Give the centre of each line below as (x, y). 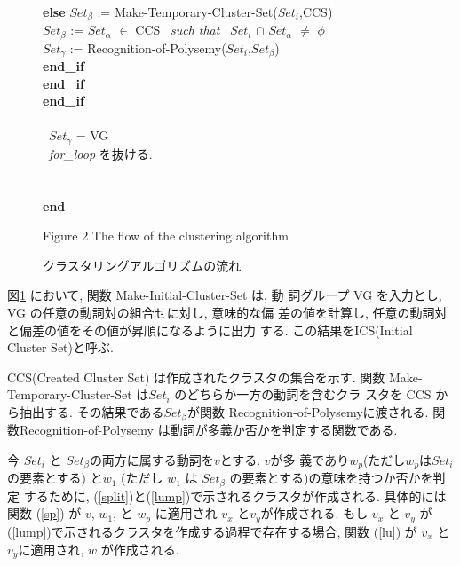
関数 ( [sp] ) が (44, 513)
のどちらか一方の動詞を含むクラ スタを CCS (303, 394)
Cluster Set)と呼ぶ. (60, 347)
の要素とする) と (55, 478)
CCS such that (178, 30)
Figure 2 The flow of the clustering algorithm (166, 236)
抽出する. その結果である (91, 411)
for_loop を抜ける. (101, 153)
